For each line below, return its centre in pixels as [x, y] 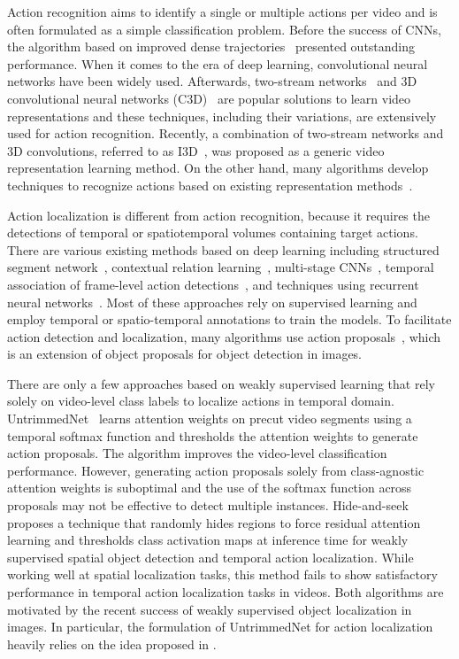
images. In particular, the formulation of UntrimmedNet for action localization [220, 627]
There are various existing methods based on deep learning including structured [223, 249]
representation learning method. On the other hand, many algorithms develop [218, 168]
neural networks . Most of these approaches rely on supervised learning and [212, 302]
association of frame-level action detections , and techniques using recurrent [213, 284]
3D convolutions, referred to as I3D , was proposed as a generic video [196, 150]
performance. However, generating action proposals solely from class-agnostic [216, 470]
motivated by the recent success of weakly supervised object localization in [210, 609]
